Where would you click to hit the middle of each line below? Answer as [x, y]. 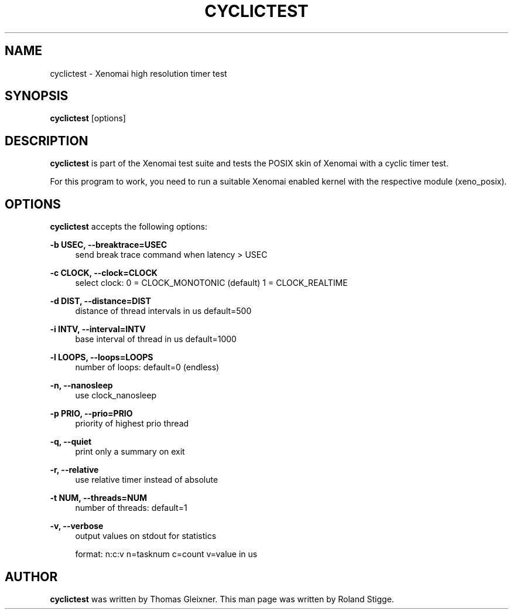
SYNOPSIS [37, 96]
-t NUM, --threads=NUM [98, 498]
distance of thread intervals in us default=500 [163, 311]
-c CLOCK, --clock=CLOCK [104, 273]
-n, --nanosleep [81, 386]
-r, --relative [74, 470]
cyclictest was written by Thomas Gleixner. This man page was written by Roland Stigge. [222, 599]
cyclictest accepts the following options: [129, 227]
